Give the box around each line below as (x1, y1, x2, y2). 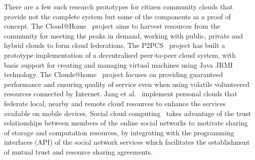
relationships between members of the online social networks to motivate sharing (4, 118, 248, 128)
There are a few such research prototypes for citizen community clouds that (4, 1, 233, 11)
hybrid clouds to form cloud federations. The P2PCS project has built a (4, 40, 225, 50)
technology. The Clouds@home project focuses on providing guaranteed (4, 69, 223, 80)
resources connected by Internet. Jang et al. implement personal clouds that (4, 88, 237, 99)
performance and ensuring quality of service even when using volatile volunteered (4, 79, 250, 89)
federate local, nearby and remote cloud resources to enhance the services (4, 98, 226, 108)
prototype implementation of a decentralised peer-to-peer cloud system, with (4, 49, 236, 60)
